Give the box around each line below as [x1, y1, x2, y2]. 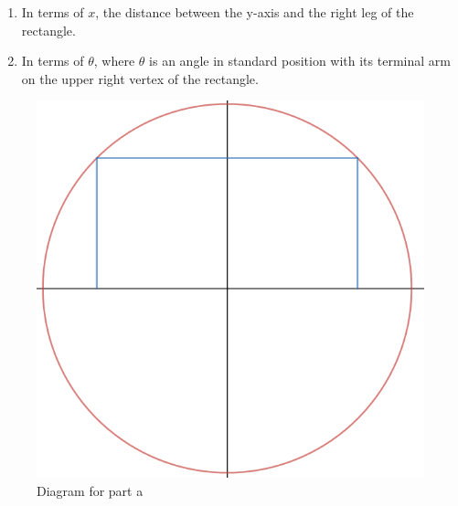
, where [93, 51, 135, 70]
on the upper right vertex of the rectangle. [21, 69, 259, 88]
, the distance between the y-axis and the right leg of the [95, 3, 414, 21]
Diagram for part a [37, 480, 144, 500]
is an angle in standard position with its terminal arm [149, 51, 451, 70]
